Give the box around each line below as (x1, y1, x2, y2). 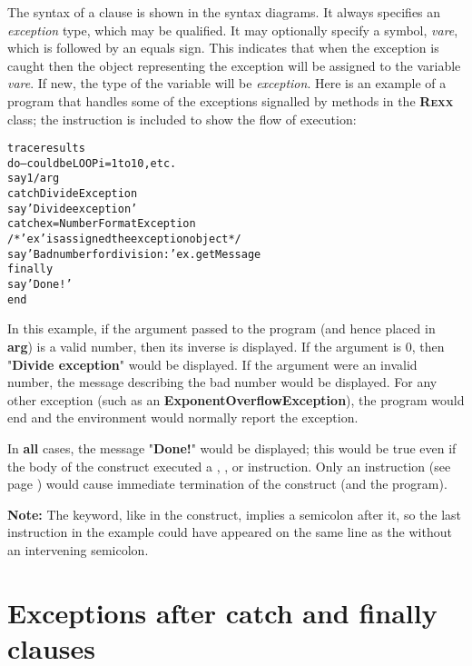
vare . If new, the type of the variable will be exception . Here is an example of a (7, 74, 447, 93)
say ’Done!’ (7, 278, 73, 292)
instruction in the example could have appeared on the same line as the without (7, 522, 452, 542)
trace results (7, 142, 85, 155)
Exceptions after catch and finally (7, 593, 438, 631)
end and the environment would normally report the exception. (7, 408, 359, 427)
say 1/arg (7, 172, 60, 185)
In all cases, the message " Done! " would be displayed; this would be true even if (7, 438, 457, 457)
